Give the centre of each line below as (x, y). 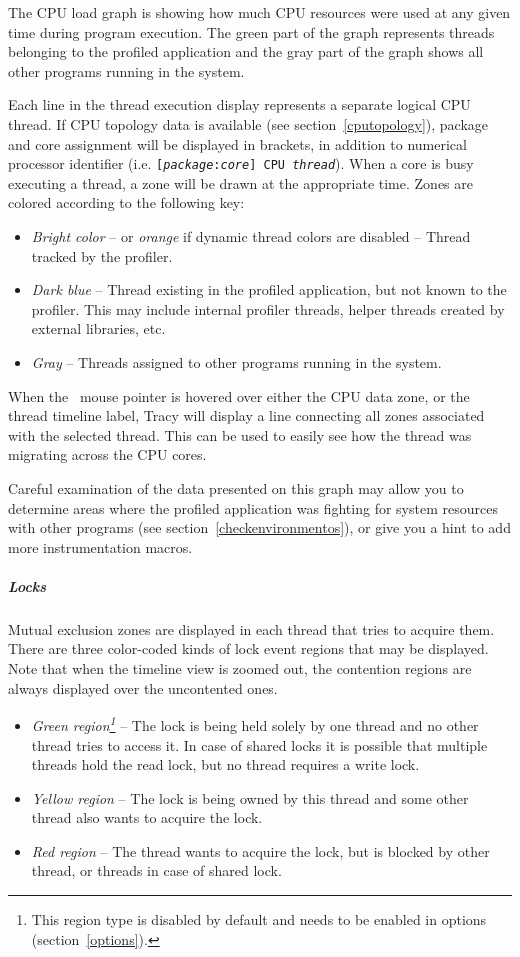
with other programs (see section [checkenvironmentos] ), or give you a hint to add (259, 527)
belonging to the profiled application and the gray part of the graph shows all (246, 51)
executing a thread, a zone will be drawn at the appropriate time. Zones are (240, 182)
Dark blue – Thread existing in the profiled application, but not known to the (269, 289)
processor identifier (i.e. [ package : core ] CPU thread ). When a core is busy (241, 163)
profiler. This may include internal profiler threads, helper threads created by (268, 308)
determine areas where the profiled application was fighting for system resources (253, 507)
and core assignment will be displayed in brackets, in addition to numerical (237, 143)
